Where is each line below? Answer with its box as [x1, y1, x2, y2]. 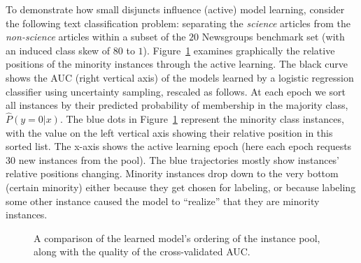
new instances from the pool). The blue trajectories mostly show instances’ [18, 152, 340, 167]
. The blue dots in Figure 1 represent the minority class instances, [59, 111, 344, 126]
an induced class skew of [6, 43, 111, 57]
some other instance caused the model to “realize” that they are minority [6, 193, 320, 208]
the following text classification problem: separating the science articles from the [6, 15, 351, 30]
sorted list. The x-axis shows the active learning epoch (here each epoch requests [6, 139, 352, 153]
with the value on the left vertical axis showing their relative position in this [6, 125, 333, 140]
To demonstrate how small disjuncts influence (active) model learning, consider [6, 2, 345, 16]
